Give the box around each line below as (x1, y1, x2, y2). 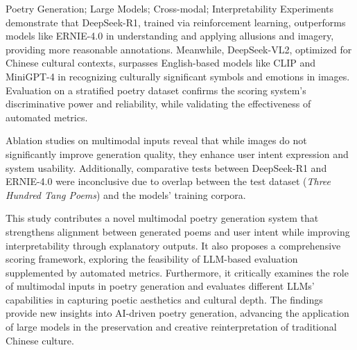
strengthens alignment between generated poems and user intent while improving (6, 224, 350, 238)
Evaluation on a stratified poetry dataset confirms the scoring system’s (6, 82, 306, 97)
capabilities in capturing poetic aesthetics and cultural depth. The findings (6, 292, 323, 306)
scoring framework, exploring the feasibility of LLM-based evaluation (6, 252, 298, 266)
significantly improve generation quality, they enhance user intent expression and (6, 146, 349, 161)
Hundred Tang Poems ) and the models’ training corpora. (6, 187, 246, 202)
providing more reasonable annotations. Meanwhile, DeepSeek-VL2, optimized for (6, 42, 352, 56)
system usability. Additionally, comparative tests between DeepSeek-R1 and (6, 160, 327, 175)
